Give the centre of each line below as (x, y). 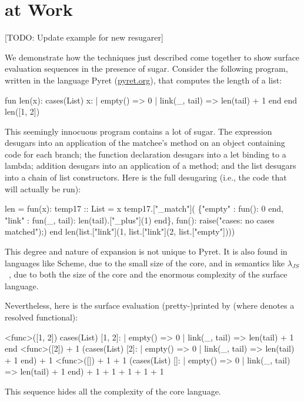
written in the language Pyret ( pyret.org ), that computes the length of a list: (143, 80)
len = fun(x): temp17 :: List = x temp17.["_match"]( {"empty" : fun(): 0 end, (144, 208)
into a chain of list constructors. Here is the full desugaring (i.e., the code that (146, 177)
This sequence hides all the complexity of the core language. (113, 391)
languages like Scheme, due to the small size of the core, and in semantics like (145, 263)
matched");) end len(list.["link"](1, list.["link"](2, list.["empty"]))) (120, 231)
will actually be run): (43, 188)
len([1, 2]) (22, 111)
